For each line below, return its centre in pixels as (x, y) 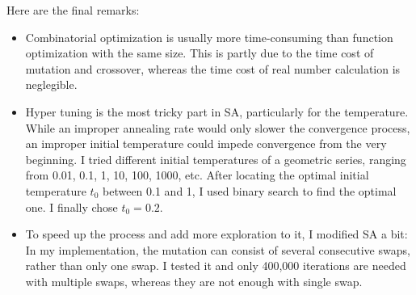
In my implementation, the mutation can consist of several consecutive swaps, (218, 249)
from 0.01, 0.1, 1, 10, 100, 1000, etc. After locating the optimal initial (197, 175)
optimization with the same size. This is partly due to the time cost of (200, 53)
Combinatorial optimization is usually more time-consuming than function (209, 37)
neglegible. (51, 84)
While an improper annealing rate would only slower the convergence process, (218, 127)
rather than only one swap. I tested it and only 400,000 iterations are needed (216, 265)
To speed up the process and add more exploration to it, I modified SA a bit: (216, 234)
